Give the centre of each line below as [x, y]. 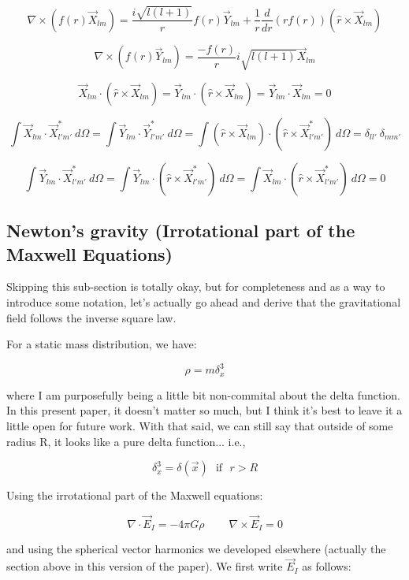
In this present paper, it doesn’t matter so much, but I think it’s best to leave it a [204, 410]
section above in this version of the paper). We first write [145, 566]
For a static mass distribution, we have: [102, 344]
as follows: [327, 566]
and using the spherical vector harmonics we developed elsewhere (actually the [196, 549]
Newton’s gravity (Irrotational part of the [181, 231]
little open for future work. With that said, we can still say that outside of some [200, 425]
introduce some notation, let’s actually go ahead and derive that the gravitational [204, 302]
